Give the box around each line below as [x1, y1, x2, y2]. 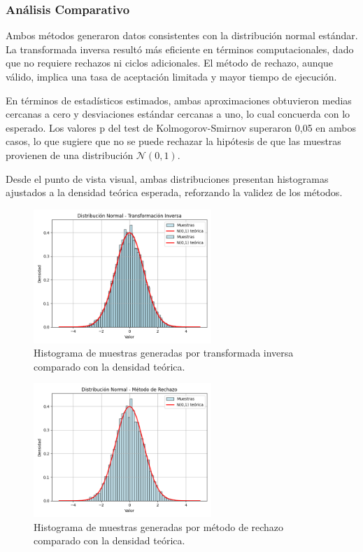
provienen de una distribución [6, 147, 134, 162]
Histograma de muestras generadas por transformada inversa [34, 345, 294, 360]
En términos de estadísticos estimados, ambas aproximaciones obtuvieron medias [6, 92, 352, 107]
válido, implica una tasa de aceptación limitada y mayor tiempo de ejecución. [6, 69, 337, 83]
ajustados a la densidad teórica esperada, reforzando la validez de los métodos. [6, 185, 343, 200]
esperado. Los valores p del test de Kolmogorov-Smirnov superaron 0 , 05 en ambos [6, 120, 356, 134]
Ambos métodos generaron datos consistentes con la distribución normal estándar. [6, 28, 358, 43]
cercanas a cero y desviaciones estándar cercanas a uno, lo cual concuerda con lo [6, 106, 350, 121]
